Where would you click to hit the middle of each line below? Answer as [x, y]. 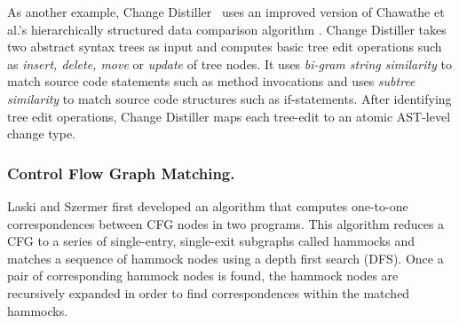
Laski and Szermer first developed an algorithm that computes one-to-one [208, 205]
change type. [41, 134]
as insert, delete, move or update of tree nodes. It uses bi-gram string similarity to [229, 63]
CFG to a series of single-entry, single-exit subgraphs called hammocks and [211, 241]
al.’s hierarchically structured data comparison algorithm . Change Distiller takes [227, 29]
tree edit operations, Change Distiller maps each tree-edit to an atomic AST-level [229, 116]
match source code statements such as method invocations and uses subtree [211, 81]
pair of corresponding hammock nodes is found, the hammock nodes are [203, 276]
